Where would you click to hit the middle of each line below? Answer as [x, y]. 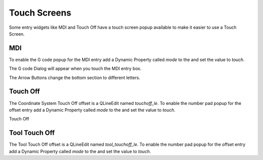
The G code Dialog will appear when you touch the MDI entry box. [75, 69]
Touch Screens [40, 13]
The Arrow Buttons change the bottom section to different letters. [75, 78]
